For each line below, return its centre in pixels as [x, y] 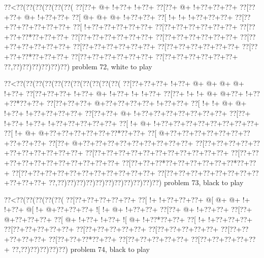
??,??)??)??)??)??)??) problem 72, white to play [78, 66]
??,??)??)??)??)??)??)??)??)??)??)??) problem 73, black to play [146, 182]
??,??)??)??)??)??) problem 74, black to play [81, 249]
